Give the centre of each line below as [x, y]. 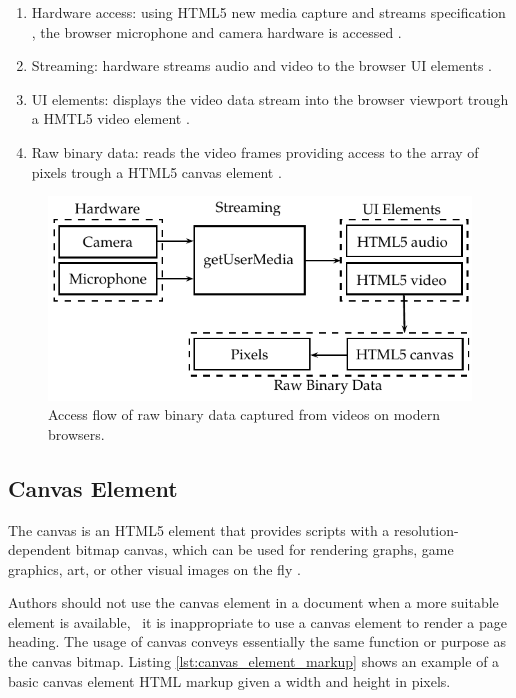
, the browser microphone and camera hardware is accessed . [216, 31]
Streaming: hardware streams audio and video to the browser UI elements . [261, 65]
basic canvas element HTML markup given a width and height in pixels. [229, 680]
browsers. [76, 433]
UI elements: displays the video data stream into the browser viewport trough [270, 98]
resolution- [426, 529]
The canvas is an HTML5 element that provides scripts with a [199, 529]
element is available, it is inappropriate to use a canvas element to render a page [257, 621]
